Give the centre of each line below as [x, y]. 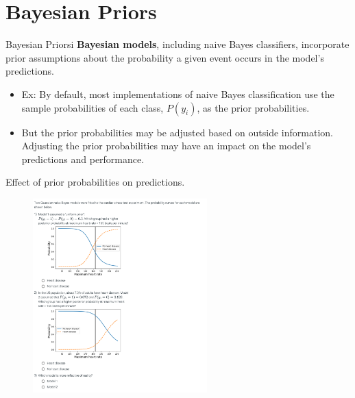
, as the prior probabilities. [253, 107]
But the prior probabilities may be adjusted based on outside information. [177, 132]
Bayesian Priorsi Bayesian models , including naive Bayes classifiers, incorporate [177, 44]
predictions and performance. [83, 159]
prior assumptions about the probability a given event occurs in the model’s [165, 57]
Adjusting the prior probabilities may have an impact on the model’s [166, 146]
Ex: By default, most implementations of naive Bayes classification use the [178, 94]
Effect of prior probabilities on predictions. [95, 182]
